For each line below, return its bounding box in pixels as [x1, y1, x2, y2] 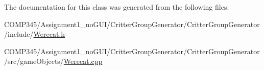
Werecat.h [33, 29, 65, 39]
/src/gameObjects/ [4, 56, 64, 66]
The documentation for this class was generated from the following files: [4, 2, 229, 12]
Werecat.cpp [63, 56, 103, 66]
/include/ [4, 29, 34, 39]
